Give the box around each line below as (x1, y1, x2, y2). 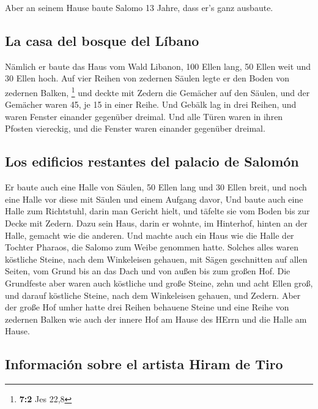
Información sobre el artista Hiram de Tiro (5, 355, 283, 373)
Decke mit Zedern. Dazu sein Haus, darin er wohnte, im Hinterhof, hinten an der (5, 217, 308, 229)
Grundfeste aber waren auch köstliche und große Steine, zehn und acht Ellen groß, (5, 276, 313, 289)
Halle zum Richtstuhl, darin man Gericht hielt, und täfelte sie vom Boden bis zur (5, 204, 310, 217)
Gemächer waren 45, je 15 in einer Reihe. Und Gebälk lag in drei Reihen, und (5, 98, 297, 111)
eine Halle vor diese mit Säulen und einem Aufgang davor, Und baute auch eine (5, 192, 303, 205)
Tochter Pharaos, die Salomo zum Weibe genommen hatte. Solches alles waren (5, 241, 299, 253)
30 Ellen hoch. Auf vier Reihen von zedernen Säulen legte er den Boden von (5, 72, 290, 84)
